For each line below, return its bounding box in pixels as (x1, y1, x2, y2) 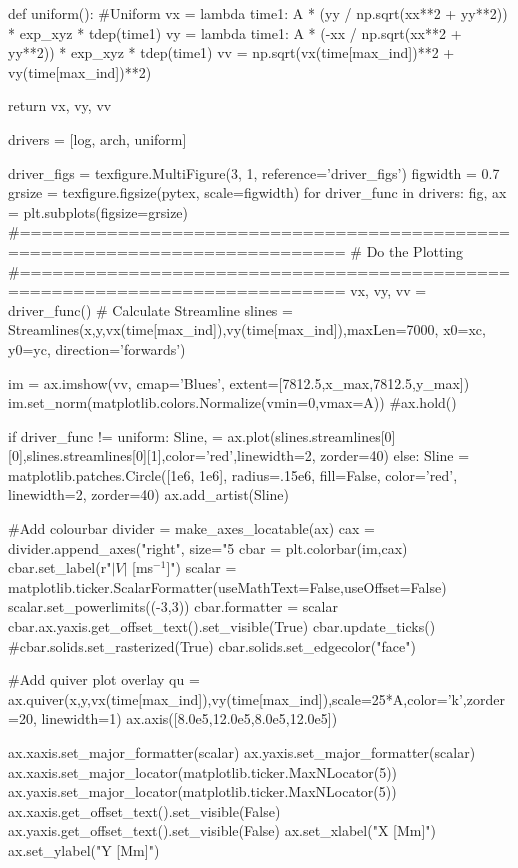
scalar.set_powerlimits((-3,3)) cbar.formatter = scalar (8, 596, 338, 617)
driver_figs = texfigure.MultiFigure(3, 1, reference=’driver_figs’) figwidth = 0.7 (8, 162, 500, 183)
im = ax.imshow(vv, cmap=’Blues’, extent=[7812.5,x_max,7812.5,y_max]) (8, 372, 470, 393)
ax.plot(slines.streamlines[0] (227, 425, 396, 446)
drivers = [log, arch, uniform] (8, 128, 187, 149)
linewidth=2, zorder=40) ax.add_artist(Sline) (8, 484, 290, 505)
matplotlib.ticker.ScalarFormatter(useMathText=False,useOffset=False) (8, 576, 447, 597)
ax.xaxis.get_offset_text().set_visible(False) (8, 800, 281, 821)
